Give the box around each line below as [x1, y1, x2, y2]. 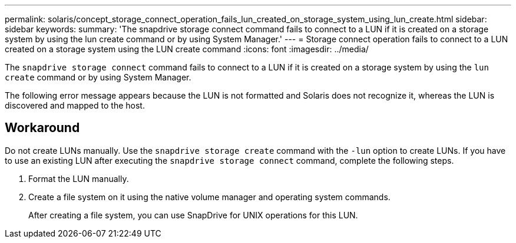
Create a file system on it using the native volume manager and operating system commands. [28, 191, 391, 202]
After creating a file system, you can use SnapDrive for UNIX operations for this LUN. [28, 210, 358, 220]
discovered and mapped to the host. [5, 100, 145, 110]
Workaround [5, 120, 80, 136]
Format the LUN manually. [28, 173, 129, 184]
